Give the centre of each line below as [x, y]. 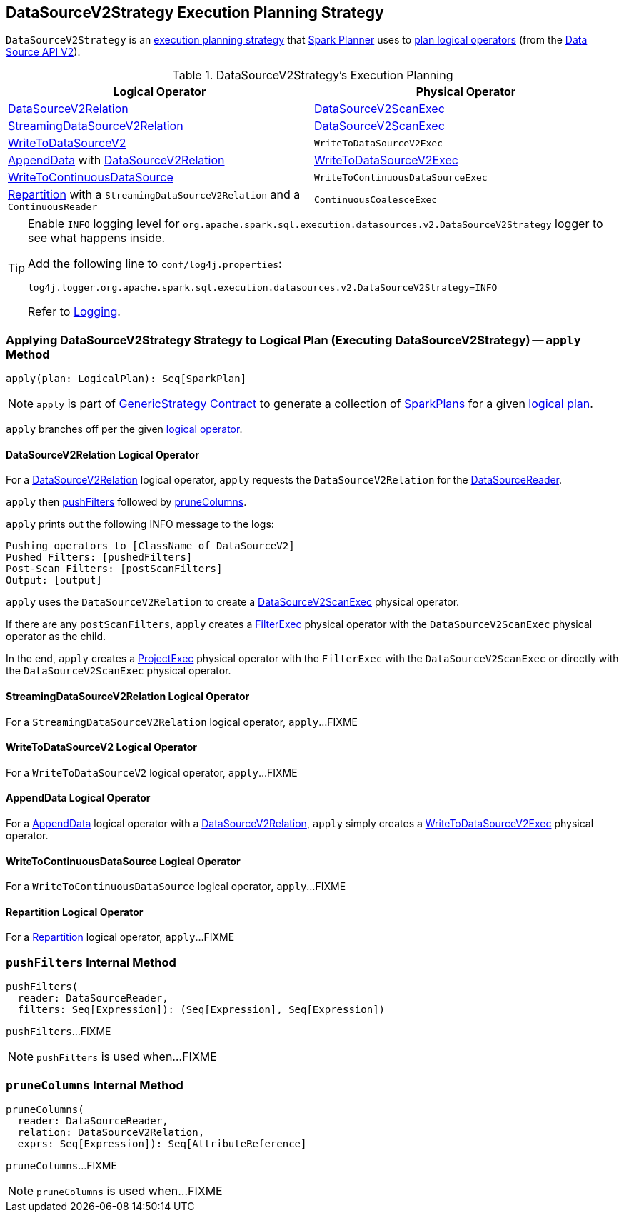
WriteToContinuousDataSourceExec [401, 177]
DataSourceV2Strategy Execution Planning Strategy [195, 13]
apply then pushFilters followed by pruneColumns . [126, 502]
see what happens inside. [97, 238]
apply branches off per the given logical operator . [124, 429]
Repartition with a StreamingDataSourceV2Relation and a [154, 195]
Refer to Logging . [74, 312]
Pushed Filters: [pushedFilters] [99, 558]
